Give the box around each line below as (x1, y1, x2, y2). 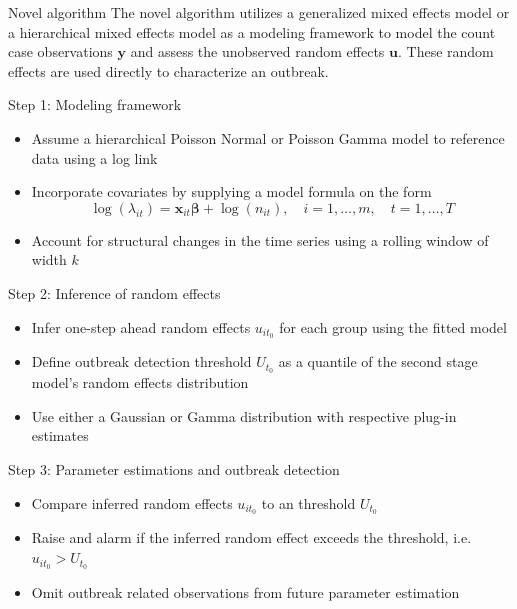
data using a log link (31, 147, 158, 168)
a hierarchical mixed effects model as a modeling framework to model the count (8, 21, 496, 42)
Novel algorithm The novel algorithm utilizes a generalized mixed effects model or (8, 2, 510, 22)
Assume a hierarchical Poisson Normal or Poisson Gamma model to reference (31, 127, 505, 148)
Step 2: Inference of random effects (8, 282, 221, 303)
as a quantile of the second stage (278, 351, 478, 372)
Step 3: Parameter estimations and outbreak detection (8, 459, 340, 480)
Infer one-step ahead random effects (31, 316, 251, 337)
